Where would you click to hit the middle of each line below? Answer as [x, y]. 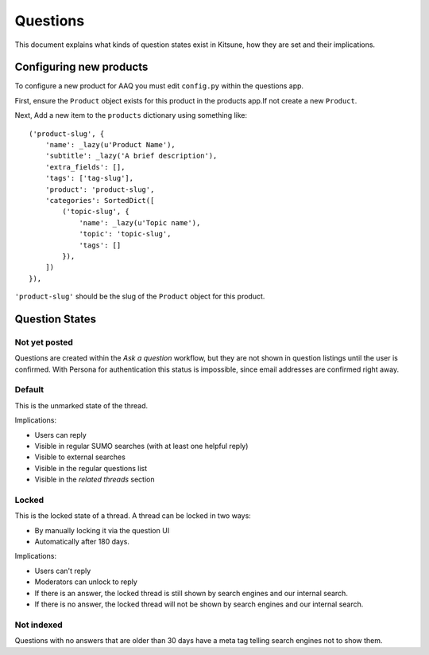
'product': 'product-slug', [100, 189]
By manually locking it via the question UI [102, 530]
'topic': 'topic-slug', [125, 234]
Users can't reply [63, 571]
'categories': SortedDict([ [100, 200]
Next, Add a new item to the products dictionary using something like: [131, 115]
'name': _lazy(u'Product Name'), [110, 145]
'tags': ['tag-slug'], [89, 178]
